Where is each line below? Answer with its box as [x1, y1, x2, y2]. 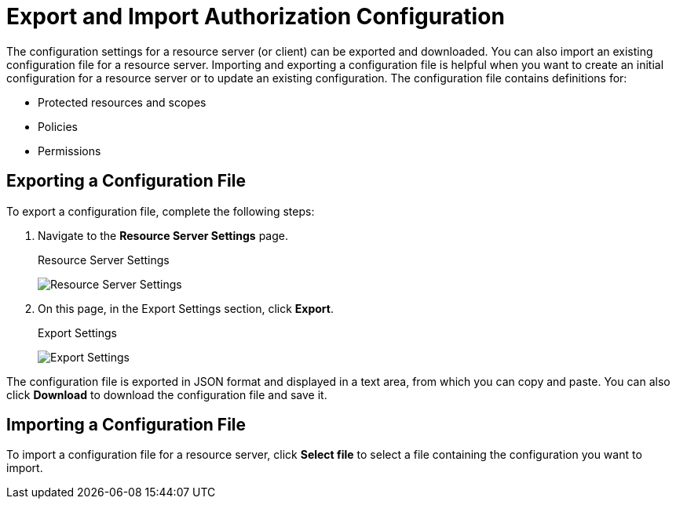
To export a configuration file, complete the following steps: [6, 204, 315, 218]
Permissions [38, 144, 101, 158]
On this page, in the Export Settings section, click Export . [38, 301, 334, 315]
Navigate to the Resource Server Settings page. [38, 228, 288, 242]
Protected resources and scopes [38, 95, 206, 109]
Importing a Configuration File [6, 415, 247, 435]
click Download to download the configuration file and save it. [6, 387, 327, 401]
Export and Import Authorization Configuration [6, 3, 505, 30]
